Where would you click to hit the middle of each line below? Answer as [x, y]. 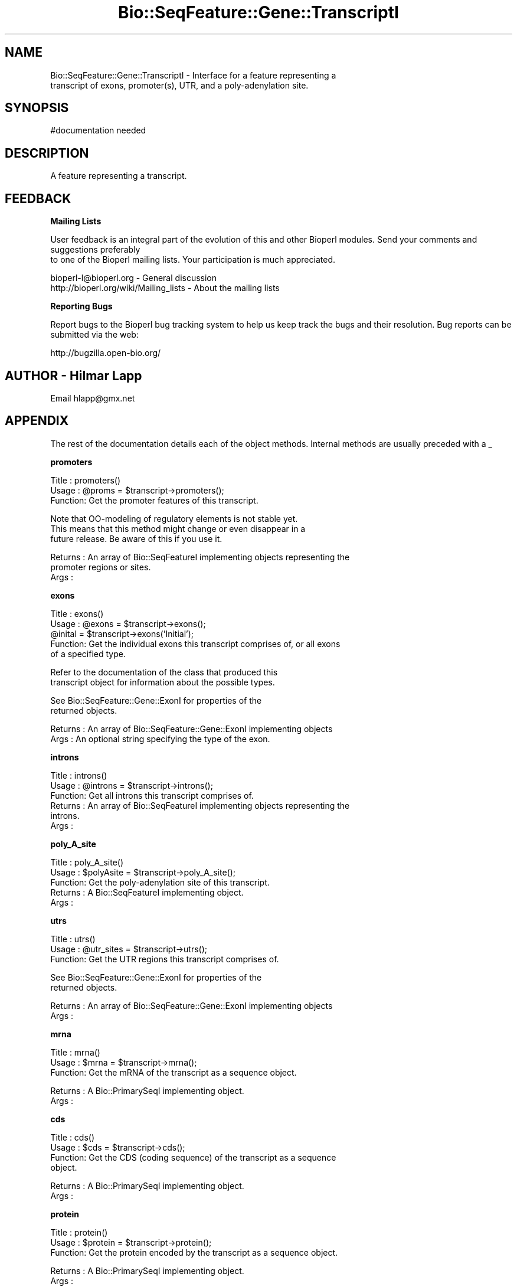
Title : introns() [79, 775]
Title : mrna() [75, 1052]
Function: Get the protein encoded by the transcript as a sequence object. [194, 1252]
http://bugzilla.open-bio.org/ [106, 353]
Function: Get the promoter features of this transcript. [154, 500]
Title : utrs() [73, 939]
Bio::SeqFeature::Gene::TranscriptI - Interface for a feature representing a [193, 75]
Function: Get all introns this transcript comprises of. [152, 795]
